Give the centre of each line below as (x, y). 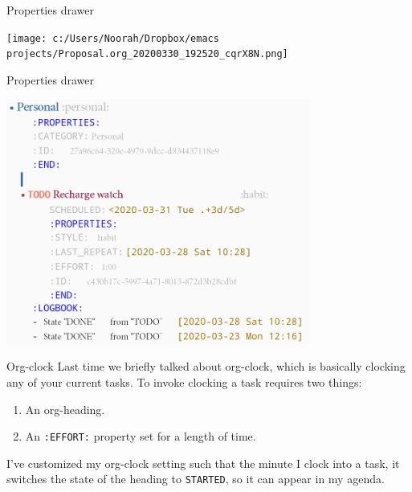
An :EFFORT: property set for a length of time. (141, 436)
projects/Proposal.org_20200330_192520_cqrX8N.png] (147, 54)
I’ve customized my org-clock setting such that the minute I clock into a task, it (203, 463)
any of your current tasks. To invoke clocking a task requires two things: (184, 381)
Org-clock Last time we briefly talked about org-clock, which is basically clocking (206, 366)
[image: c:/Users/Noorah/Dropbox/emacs (113, 38)
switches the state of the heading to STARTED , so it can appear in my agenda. (196, 479)
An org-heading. (65, 409)
